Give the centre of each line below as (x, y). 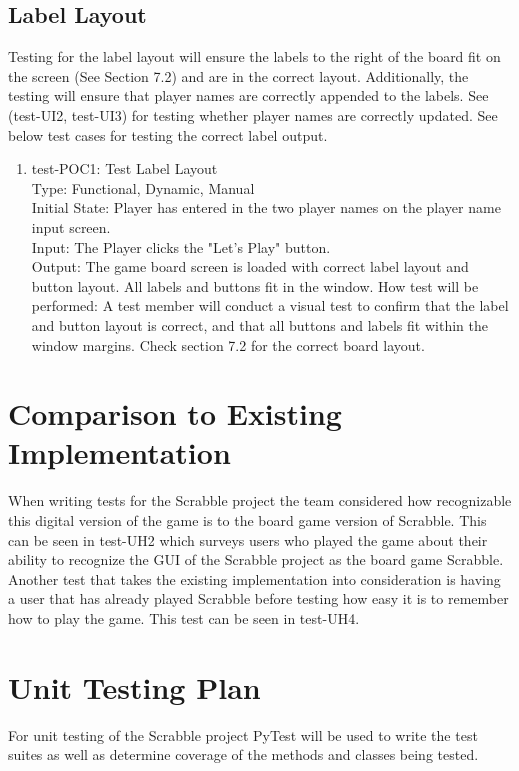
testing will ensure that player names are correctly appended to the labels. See (248, 95)
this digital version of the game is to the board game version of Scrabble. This (247, 520)
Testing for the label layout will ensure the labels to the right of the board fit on (254, 56)
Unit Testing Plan (134, 686)
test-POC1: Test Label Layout (124, 168)
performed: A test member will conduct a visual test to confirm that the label (270, 305)
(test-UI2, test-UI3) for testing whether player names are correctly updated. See (253, 114)
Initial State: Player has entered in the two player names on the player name (266, 207)
